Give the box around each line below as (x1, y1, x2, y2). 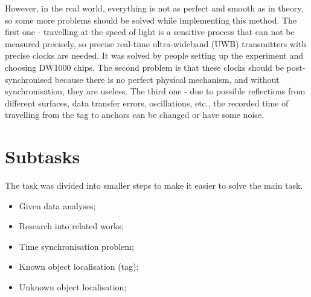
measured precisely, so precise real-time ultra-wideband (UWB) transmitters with (5, 37, 307, 50)
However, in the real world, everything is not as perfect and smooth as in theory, (5, 2, 304, 14)
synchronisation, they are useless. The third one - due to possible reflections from (5, 85, 306, 97)
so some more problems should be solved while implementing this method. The (5, 13, 297, 26)
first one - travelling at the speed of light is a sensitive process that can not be (5, 25, 295, 38)
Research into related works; (19, 220, 124, 232)
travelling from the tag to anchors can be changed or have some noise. (5, 108, 264, 121)
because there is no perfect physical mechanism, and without (54, 73, 280, 85)
